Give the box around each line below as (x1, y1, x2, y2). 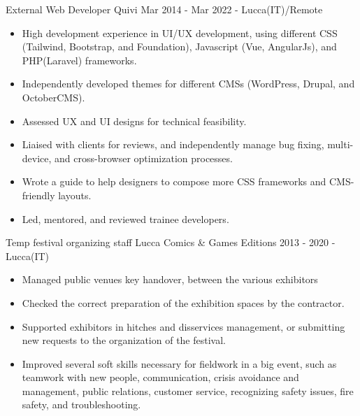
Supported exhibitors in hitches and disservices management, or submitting (22, 319, 345, 333)
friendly (22, 187, 55, 202)
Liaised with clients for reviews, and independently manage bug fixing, (22, 137, 324, 152)
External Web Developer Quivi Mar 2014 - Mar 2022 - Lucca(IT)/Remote (6, 2, 323, 16)
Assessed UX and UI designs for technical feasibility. (22, 113, 247, 128)
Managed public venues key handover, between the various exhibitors (22, 272, 318, 287)
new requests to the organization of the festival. (22, 333, 226, 347)
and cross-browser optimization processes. (55, 150, 233, 165)
